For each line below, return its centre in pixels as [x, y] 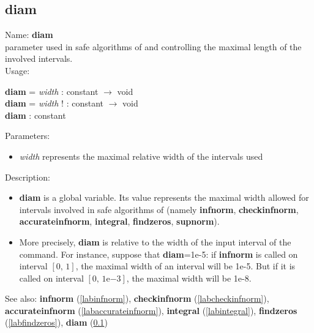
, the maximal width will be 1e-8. [189, 278]
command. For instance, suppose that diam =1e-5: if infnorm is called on [159, 254]
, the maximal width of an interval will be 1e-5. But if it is [185, 266]
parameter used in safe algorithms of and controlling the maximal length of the [153, 46]
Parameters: [28, 136]
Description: [28, 177]
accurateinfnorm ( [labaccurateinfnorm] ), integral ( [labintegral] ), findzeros [151, 310]
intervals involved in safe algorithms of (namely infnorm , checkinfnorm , [159, 209]
